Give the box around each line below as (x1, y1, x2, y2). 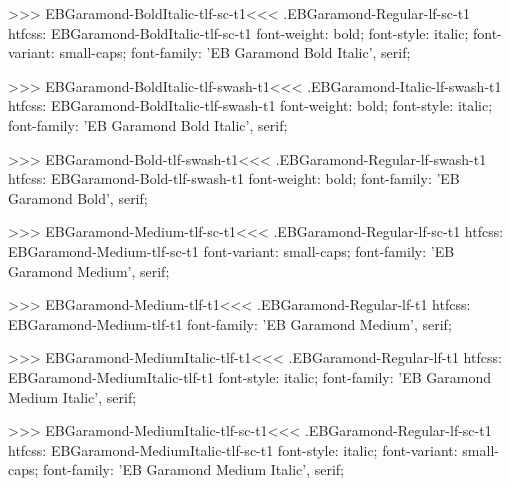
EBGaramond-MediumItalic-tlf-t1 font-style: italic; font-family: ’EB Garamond (8, 366, 492, 387)
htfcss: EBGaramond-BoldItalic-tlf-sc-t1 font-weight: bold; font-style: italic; (8, 22, 469, 43)
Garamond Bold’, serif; (8, 187, 148, 208)
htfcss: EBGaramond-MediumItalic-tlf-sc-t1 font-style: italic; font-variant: (8, 439, 458, 460)
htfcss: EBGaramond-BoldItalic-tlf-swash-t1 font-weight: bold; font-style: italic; (8, 95, 493, 116)
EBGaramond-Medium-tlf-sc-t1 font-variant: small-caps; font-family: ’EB (8, 240, 455, 261)
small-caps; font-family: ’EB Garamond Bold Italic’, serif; (59, 42, 411, 63)
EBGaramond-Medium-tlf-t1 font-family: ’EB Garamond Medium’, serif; (8, 313, 452, 334)
